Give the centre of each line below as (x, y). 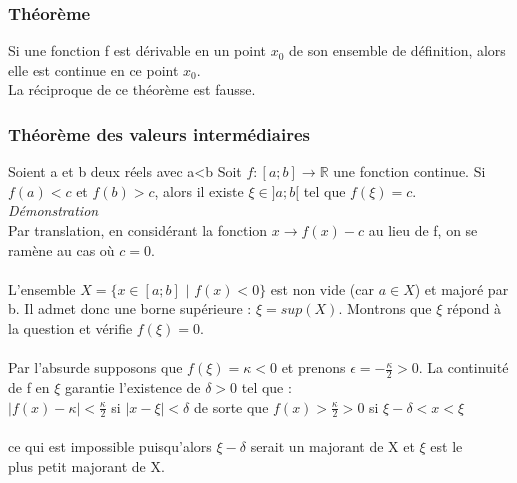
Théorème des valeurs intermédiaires (159, 133)
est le (446, 446)
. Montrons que (385, 308)
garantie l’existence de (133, 386)
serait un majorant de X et (332, 446)
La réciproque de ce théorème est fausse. (132, 89)
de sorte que (231, 406)
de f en (29, 386)
